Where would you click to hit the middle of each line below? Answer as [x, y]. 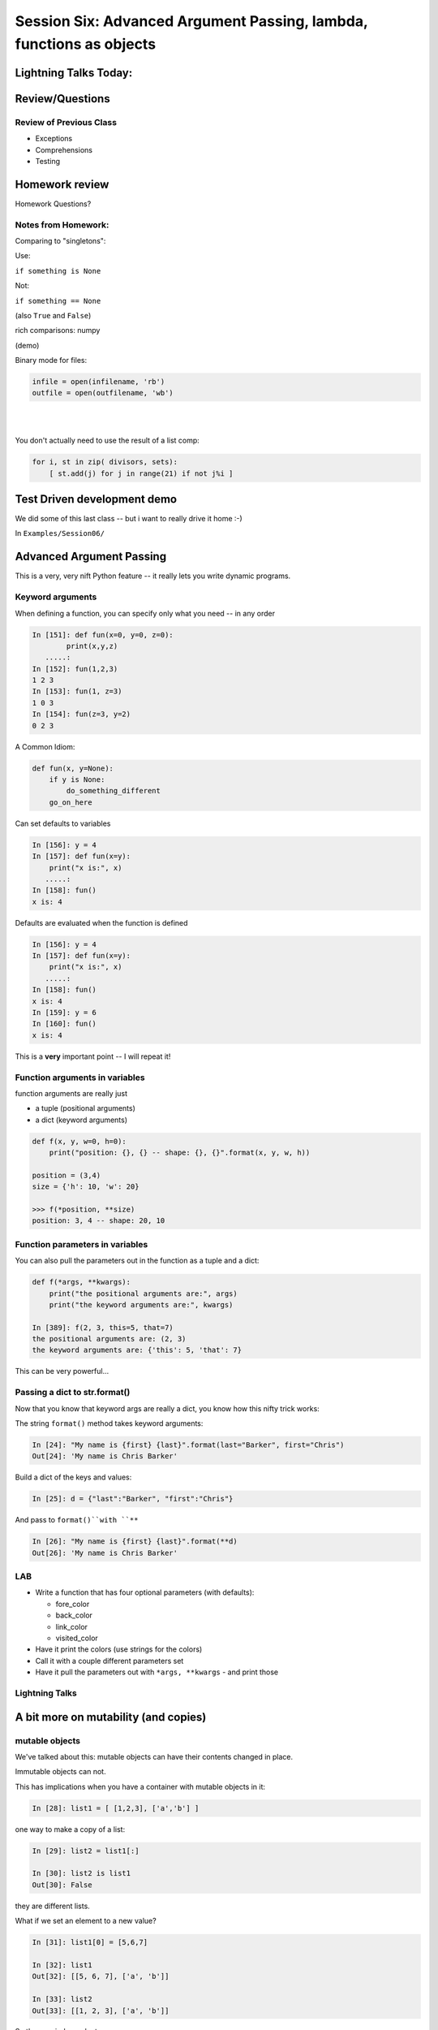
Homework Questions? [53, 204]
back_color [74, 1615]
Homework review [62, 184]
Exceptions [54, 139]
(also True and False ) [53, 315]
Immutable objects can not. [60, 1772]
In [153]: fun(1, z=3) [77, 691]
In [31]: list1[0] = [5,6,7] [90, 1942]
